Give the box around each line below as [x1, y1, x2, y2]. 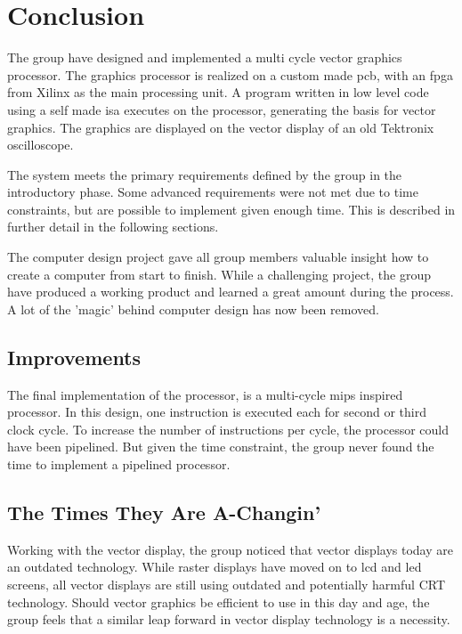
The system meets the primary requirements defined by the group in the [7, 165, 402, 183]
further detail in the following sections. [7, 217, 219, 236]
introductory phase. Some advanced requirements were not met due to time [7, 183, 418, 201]
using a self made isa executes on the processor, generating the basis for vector [7, 100, 436, 118]
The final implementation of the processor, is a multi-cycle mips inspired [7, 385, 403, 403]
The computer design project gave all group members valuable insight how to [7, 248, 429, 266]
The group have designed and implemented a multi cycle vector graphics [7, 48, 402, 67]
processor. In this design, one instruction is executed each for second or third [7, 402, 426, 421]
